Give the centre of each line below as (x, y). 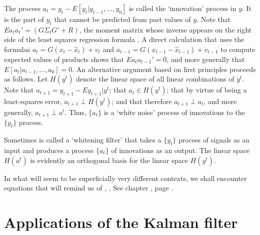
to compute (238, 49)
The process (22, 8)
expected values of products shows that (64, 59)
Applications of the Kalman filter (121, 222)
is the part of (24, 19)
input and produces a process (49, 150)
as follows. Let (26, 79)
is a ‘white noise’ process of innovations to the (174, 112)
